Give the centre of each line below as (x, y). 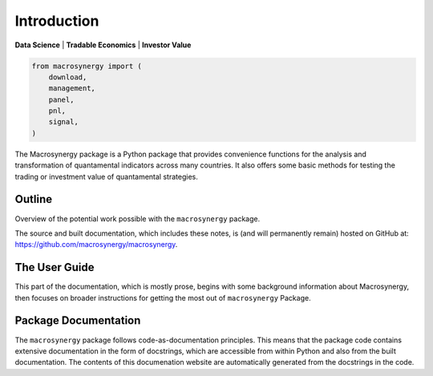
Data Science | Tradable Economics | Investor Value (103, 45)
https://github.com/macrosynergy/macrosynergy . (96, 245)
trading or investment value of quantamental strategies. (106, 176)
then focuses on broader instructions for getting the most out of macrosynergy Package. (163, 297)
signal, (64, 122)
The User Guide (55, 267)
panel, (61, 99)
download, (68, 77)
